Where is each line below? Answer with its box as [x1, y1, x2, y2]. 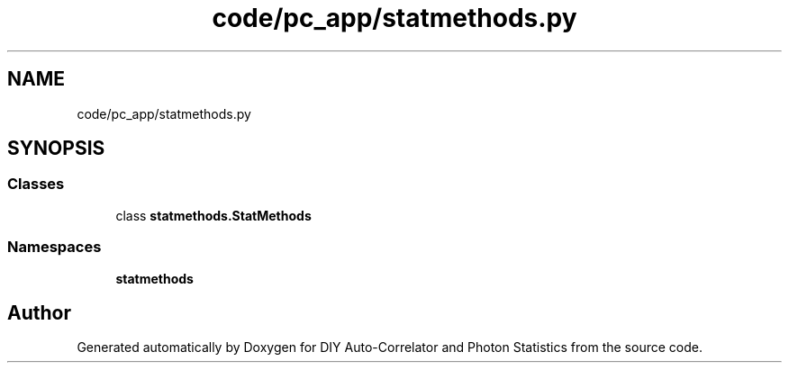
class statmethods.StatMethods [115, 207, 312, 223]
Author [7, 301, 71, 324]
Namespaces [7, 238, 102, 257]
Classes [7, 175, 65, 194]
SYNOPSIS [7, 137, 105, 160]
